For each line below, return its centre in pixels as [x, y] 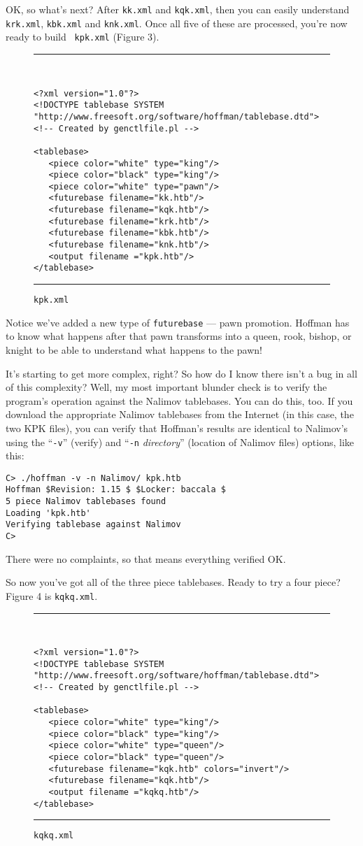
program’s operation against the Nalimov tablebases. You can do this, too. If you [179, 400]
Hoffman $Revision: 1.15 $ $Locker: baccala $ [116, 490]
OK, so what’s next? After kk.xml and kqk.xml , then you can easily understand [178, 9]
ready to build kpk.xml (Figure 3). [83, 37]
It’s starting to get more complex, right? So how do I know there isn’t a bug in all [181, 373]
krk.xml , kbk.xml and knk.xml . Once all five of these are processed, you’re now [177, 23]
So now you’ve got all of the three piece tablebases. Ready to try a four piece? [173, 582]
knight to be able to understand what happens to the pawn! [134, 349]
